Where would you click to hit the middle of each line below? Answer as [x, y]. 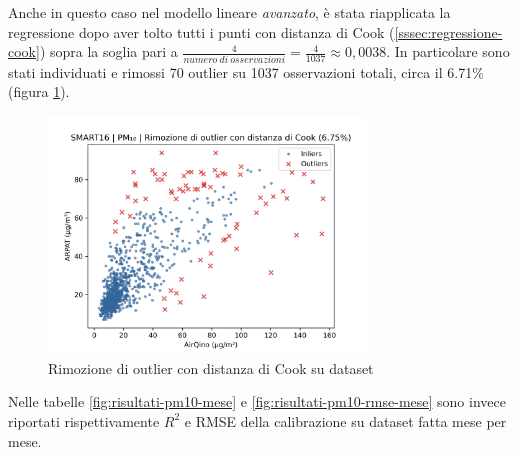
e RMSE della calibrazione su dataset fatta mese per [345, 420]
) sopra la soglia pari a [108, 51]
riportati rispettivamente [84, 420]
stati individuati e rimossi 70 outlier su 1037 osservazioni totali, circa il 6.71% [246, 71]
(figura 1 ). [39, 91]
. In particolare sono [448, 51]
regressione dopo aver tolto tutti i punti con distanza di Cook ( [201, 31]
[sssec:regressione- [448, 31]
